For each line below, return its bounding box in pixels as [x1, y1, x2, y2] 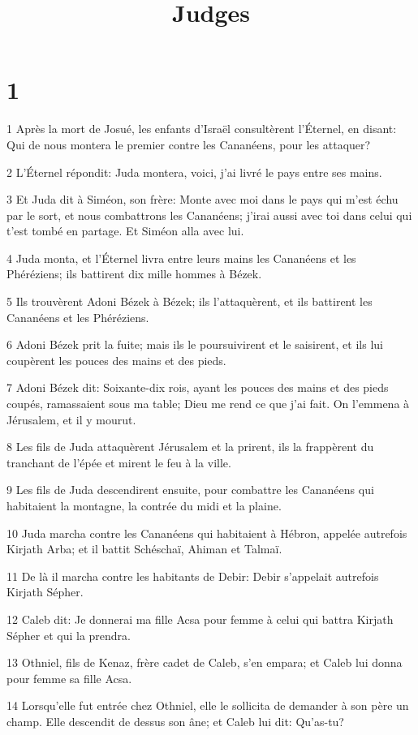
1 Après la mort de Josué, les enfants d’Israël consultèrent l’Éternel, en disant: [6, 120, 397, 137]
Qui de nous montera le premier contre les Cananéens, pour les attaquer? [6, 135, 371, 153]
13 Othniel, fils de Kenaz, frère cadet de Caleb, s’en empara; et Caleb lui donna [6, 654, 403, 671]
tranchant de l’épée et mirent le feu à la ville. [6, 453, 231, 471]
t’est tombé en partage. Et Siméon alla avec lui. [6, 222, 244, 239]
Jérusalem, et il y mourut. [6, 410, 136, 428]
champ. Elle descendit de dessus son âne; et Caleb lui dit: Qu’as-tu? [6, 712, 344, 729]
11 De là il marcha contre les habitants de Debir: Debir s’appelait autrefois [6, 567, 379, 584]
